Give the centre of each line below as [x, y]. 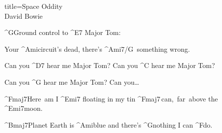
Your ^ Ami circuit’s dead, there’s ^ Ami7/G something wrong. [97, 49]
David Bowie [24, 16]
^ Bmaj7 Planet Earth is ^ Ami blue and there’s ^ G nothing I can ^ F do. [109, 124]
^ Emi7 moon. [24, 108]
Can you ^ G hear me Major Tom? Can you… [72, 82]
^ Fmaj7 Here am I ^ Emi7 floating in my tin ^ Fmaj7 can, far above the [111, 98]
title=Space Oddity [34, 6]
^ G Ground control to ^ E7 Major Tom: [63, 32]
